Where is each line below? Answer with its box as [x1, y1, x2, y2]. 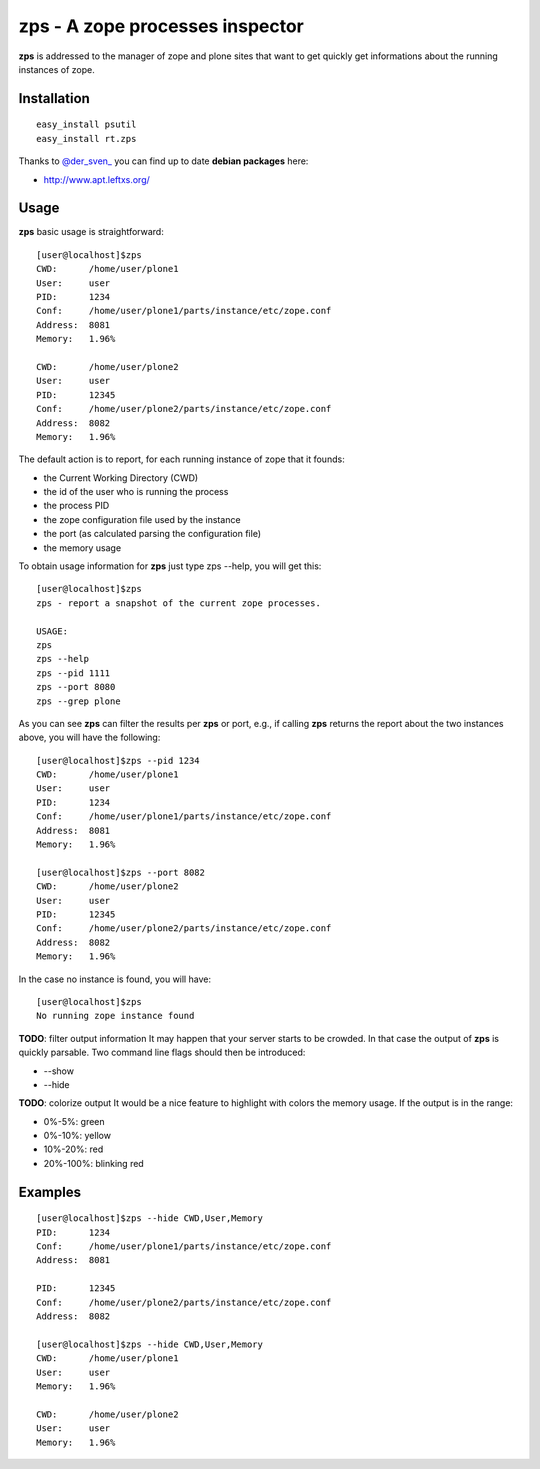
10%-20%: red [43, 1143, 104, 1155]
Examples [18, 1183, 82, 1200]
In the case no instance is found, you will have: [18, 973, 212, 985]
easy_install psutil [36, 119, 137, 130]
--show [43, 1065, 75, 1077]
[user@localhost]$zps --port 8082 [36, 866, 205, 878]
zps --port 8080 [36, 681, 116, 693]
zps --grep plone [36, 695, 121, 707]
